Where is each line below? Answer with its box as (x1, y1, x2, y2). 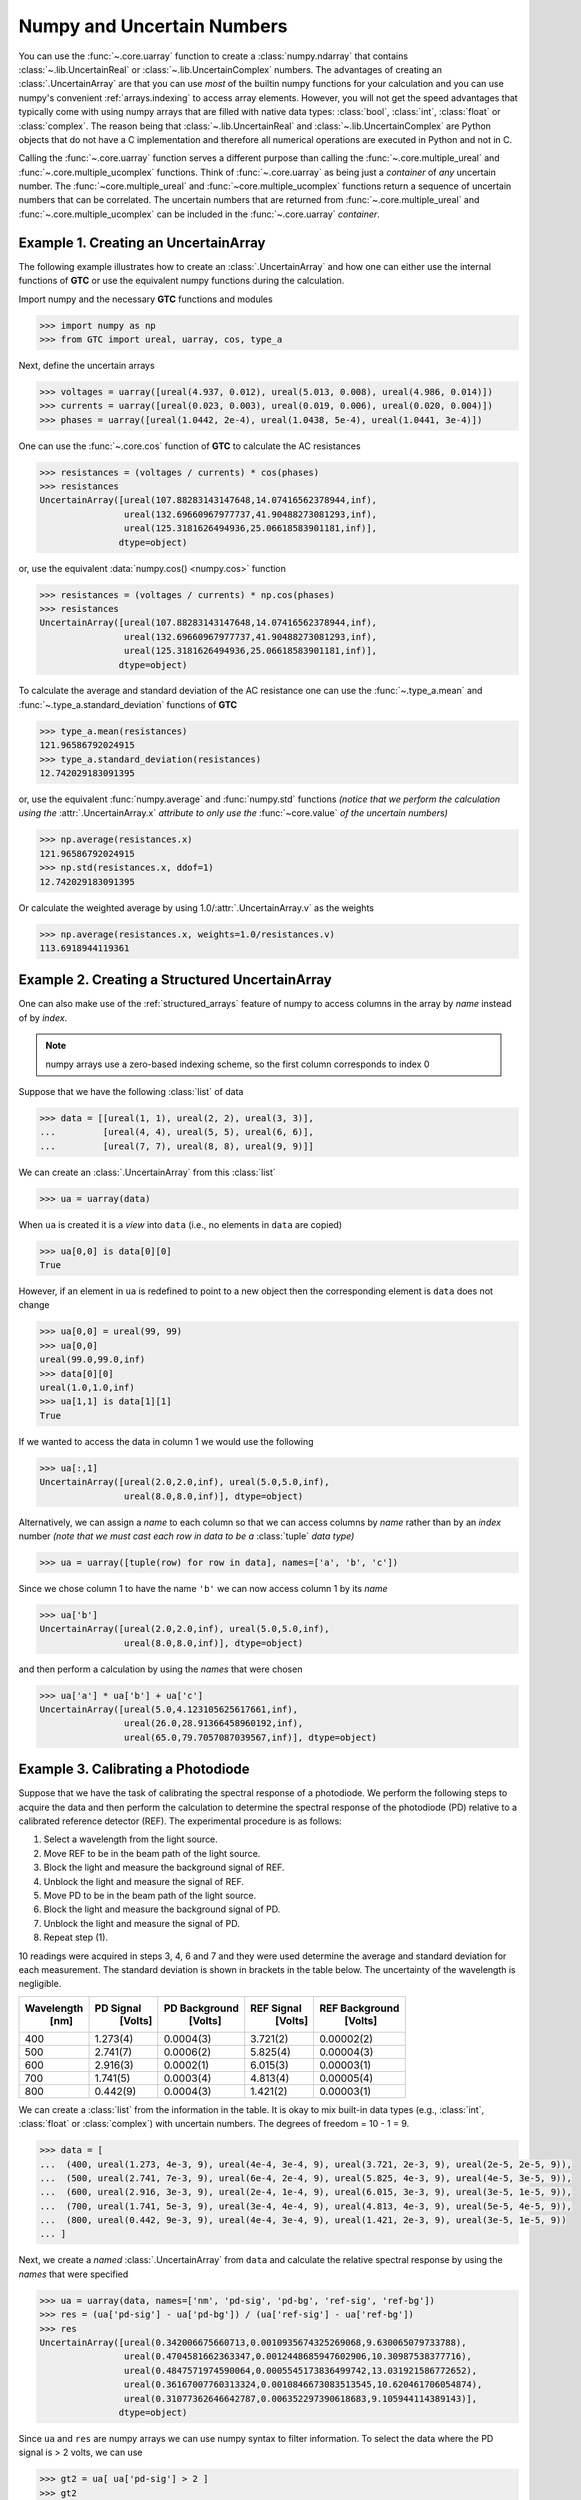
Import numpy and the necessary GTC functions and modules (18, 293, 274, 305)
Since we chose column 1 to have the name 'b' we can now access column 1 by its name (18, 1582, 389, 1594)
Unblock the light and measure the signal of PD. (43, 1917, 240, 1929)
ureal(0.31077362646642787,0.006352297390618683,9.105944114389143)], (123, 2393, 478, 2404)
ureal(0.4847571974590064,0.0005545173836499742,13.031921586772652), (123, 2365, 478, 2376)
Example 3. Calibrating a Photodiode (18, 1761, 250, 1778)
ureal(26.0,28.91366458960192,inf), (123, 1718, 304, 1729)
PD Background (163, 2001, 240, 2015)
